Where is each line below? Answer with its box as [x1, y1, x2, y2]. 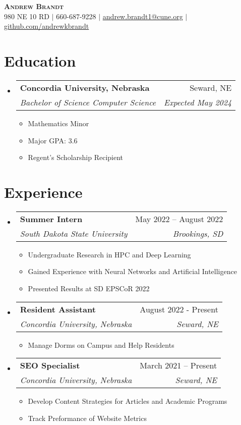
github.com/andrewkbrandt [4, 21, 89, 31]
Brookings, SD [172, 227, 223, 239]
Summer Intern [20, 212, 83, 225]
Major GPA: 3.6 [28, 135, 78, 145]
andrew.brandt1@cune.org [102, 11, 183, 21]
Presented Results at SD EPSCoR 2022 [28, 283, 150, 293]
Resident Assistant [20, 303, 96, 315]
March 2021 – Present [140, 359, 217, 371]
